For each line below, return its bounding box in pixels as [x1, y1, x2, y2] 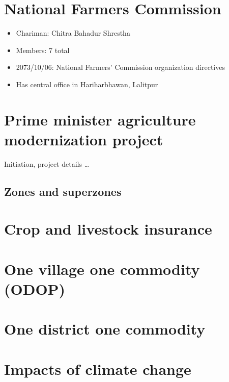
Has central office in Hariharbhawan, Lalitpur [16, 79, 158, 89]
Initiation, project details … [4, 158, 90, 169]
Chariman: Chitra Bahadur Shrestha [16, 28, 130, 38]
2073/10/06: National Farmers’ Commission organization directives [16, 62, 225, 72]
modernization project [4, 129, 163, 149]
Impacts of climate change [4, 358, 191, 379]
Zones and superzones [4, 183, 122, 199]
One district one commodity [4, 318, 206, 339]
